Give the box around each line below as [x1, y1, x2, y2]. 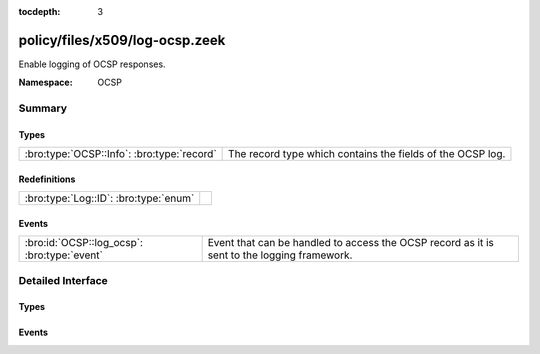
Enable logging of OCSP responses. [18, 58, 166, 70]
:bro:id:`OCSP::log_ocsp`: [24, 236, 144, 250]
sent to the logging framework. [207, 248, 353, 262]
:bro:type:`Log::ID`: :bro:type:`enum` [24, 191, 195, 205]
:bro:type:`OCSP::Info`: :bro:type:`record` [24, 147, 217, 161]
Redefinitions [18, 173, 76, 185]
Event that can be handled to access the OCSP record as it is [207, 236, 495, 250]
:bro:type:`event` [24, 248, 104, 262]
